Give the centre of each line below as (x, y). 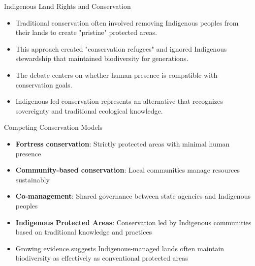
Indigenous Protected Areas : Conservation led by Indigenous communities (133, 222)
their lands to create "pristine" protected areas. (86, 32)
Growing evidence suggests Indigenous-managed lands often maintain (120, 248)
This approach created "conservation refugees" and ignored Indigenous (121, 48)
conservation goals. (44, 84)
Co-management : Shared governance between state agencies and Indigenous (133, 196)
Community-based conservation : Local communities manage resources (127, 170)
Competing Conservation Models (53, 127)
